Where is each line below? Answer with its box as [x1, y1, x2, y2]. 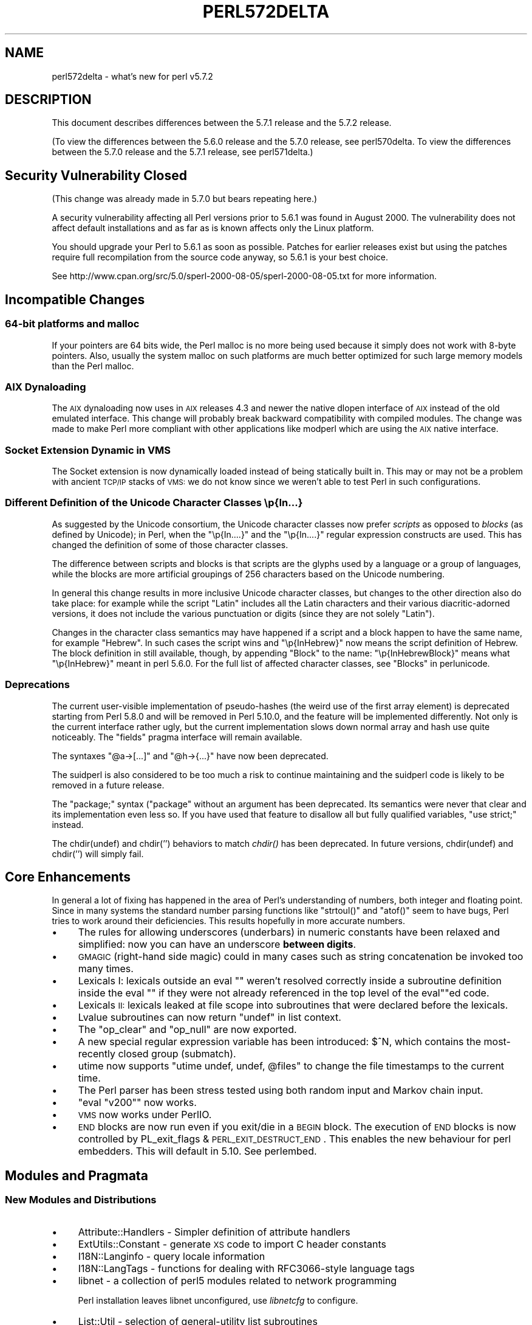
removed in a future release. [52, 779, 165, 790]
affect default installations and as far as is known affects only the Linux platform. [52, 223, 374, 234]
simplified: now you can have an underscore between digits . [78, 938, 356, 951]
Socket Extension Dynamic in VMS [5, 443, 171, 456]
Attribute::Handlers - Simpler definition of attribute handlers [78, 1225, 350, 1238]
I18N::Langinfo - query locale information [78, 1250, 265, 1262]
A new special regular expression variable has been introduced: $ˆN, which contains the [78, 1035, 482, 1048]
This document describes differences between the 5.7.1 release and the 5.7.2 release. [52, 117, 392, 128]
